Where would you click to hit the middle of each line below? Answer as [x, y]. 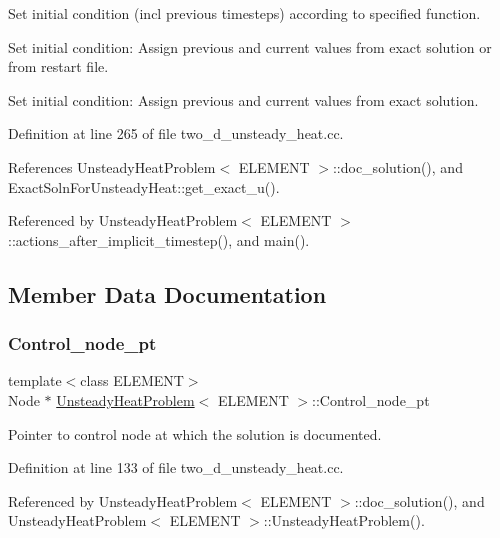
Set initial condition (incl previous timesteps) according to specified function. [244, 13]
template [35, 380]
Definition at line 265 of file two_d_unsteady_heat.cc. [176, 133]
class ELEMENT [132, 380]
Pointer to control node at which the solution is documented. [195, 433]
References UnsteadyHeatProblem [112, 166]
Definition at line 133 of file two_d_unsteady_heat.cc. [176, 467]
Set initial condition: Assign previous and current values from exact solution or [250, 46]
